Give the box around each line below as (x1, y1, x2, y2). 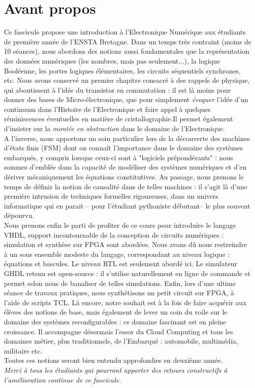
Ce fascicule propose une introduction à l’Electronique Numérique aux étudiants (4, 27, 246, 37)
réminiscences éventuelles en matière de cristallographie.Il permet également (4, 113, 233, 124)
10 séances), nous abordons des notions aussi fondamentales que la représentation (4, 46, 250, 56)
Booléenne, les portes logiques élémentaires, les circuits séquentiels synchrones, (4, 65, 241, 75)
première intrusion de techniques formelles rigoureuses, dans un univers (4, 191, 219, 201)
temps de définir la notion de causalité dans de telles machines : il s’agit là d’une (4, 181, 247, 191)
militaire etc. (4, 345, 42, 355)
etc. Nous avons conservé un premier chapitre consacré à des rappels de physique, (4, 75, 250, 85)
